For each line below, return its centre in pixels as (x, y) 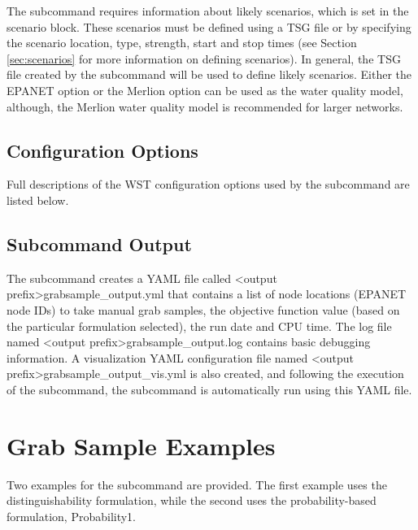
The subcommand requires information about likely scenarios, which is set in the (208, 11)
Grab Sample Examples (141, 445)
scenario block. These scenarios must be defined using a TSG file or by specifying (209, 26)
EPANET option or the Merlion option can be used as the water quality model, (205, 90)
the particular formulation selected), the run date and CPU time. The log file (199, 326)
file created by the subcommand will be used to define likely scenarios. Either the (209, 74)
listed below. (38, 200)
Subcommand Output (99, 243)
